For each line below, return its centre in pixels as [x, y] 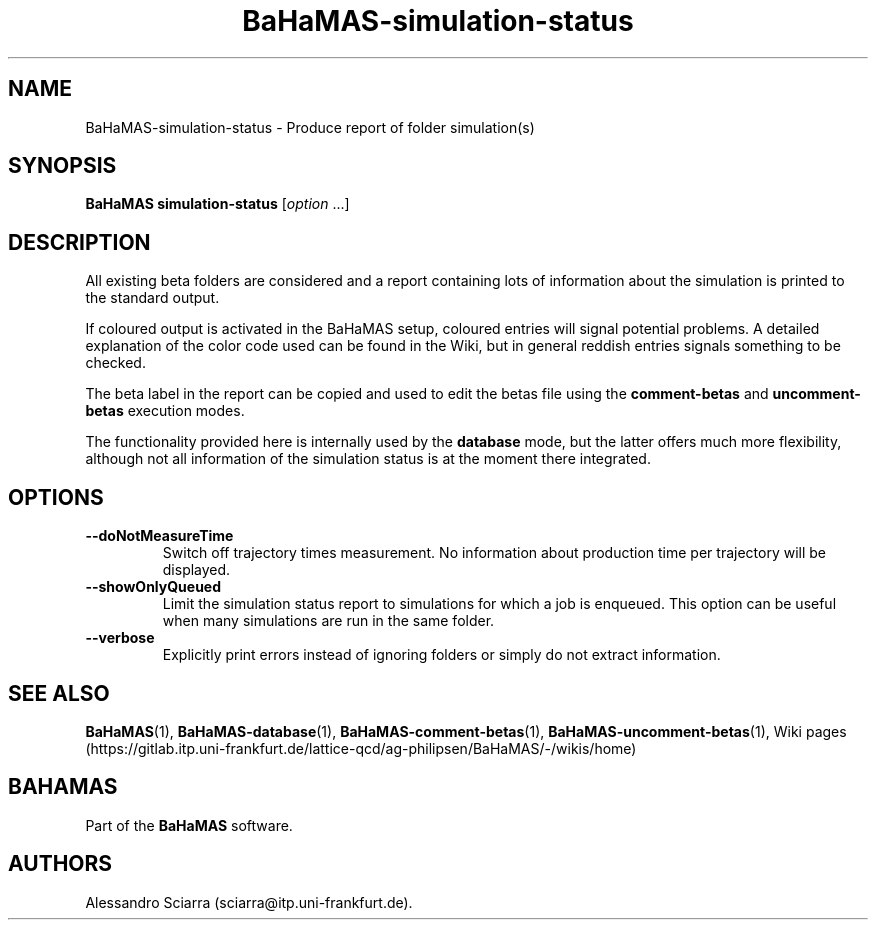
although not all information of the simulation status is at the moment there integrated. [368, 459]
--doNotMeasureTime [159, 536]
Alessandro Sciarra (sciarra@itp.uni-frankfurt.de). [249, 902]
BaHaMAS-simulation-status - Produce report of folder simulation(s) [310, 127]
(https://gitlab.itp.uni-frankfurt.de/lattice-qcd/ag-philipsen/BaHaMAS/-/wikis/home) [361, 748]
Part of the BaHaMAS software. [189, 825]
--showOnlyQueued [153, 587]
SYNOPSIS [62, 166]
